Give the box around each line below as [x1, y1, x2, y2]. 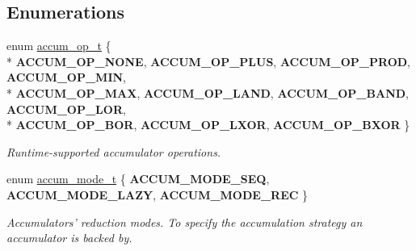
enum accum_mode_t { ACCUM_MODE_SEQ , [6, 170, 270, 187]
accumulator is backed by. [6, 229, 132, 246]
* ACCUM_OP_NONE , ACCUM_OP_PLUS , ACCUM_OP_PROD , [6, 52, 410, 69]
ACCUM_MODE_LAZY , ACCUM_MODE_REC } [6, 186, 309, 203]
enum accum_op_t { [6, 37, 111, 54]
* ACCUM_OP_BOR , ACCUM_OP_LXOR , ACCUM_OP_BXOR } [6, 116, 410, 133]
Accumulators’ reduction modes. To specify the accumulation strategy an [6, 213, 363, 230]
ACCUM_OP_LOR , [6, 100, 126, 117]
